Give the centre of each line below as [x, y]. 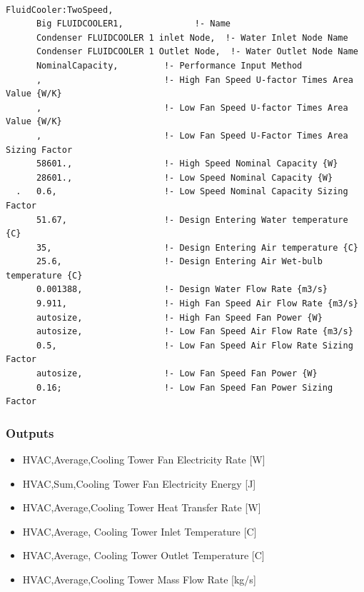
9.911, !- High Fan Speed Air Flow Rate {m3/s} [197, 304]
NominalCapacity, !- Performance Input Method [169, 65]
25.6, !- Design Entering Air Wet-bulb [179, 262]
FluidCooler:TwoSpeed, [60, 10]
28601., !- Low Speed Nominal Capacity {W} [184, 177]
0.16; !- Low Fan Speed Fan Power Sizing [184, 387]
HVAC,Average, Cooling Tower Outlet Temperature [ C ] [143, 555]
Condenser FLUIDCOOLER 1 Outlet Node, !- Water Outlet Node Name [197, 52]
